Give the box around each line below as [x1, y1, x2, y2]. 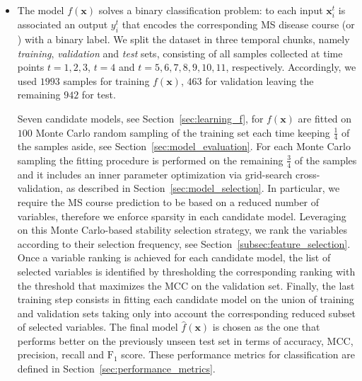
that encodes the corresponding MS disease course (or [122, 17, 355, 32]
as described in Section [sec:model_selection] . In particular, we [66, 181, 340, 195]
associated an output [17, 17, 108, 32]
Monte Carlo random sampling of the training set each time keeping [35, 125, 330, 140]
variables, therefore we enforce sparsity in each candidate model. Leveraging [17, 208, 346, 223]
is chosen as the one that [212, 319, 320, 334]
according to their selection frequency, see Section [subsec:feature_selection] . [17, 236, 351, 251]
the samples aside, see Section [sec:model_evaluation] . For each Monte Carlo [17, 139, 351, 154]
